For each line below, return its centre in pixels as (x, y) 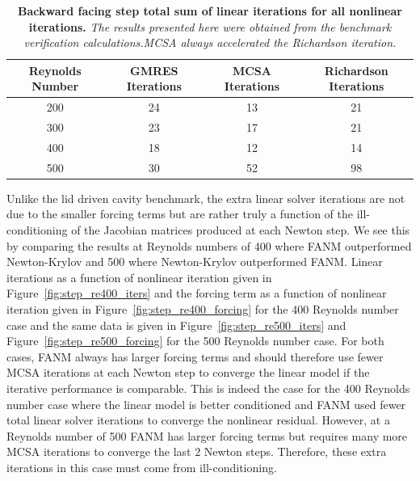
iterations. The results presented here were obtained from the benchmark (210, 26)
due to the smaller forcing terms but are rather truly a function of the (180, 214)
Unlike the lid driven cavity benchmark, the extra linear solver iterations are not (206, 198)
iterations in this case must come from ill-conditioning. (142, 467)
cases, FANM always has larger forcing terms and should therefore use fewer (195, 356)
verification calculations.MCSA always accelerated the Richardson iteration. (210, 42)
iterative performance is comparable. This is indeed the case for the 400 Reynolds (208, 388)
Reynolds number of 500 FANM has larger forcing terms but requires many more (207, 435)
